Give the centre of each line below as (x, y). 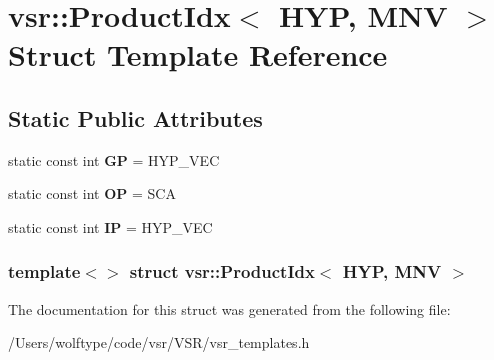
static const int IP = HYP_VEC (110, 226)
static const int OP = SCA (92, 193)
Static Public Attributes (135, 117)
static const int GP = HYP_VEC (114, 159)
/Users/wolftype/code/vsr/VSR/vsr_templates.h (159, 342)
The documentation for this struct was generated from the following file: (229, 308)
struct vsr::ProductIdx (222, 271)
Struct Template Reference (198, 54)
